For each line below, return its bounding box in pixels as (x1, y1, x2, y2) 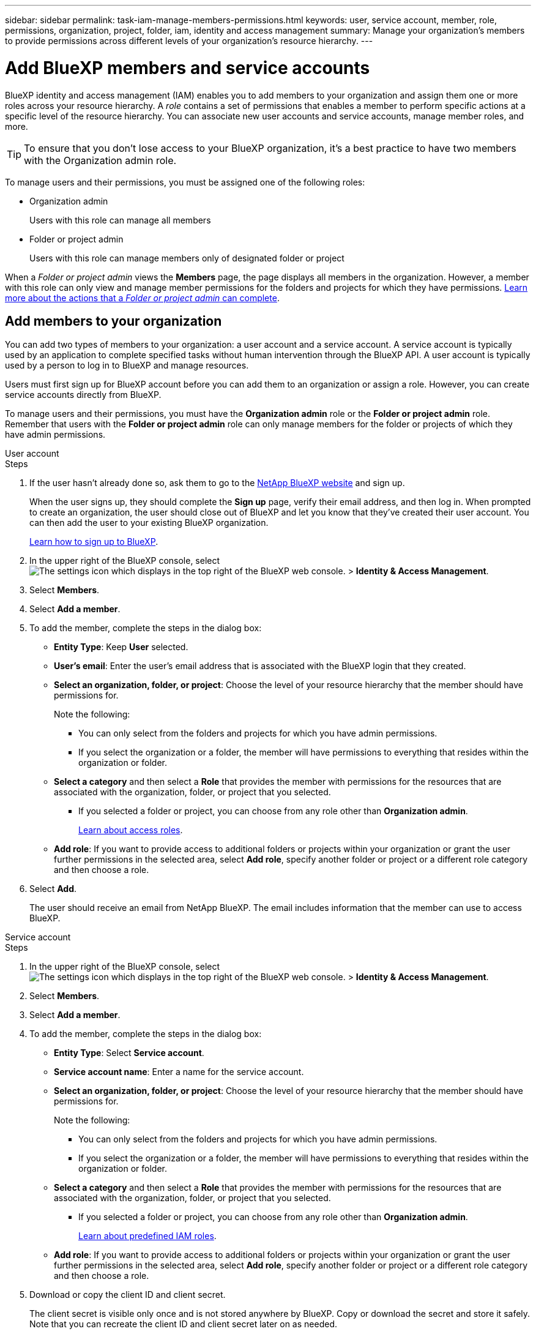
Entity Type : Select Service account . (54, 1047, 204, 1059)
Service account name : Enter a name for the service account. (54, 1066, 304, 1077)
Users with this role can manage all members (29, 214, 211, 225)
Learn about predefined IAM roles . (78, 1231, 217, 1242)
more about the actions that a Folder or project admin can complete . (5, 292, 280, 303)
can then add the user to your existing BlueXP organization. (29, 517, 269, 528)
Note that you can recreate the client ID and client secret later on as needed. (29, 1319, 337, 1330)
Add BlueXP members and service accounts (5, 57, 370, 78)
